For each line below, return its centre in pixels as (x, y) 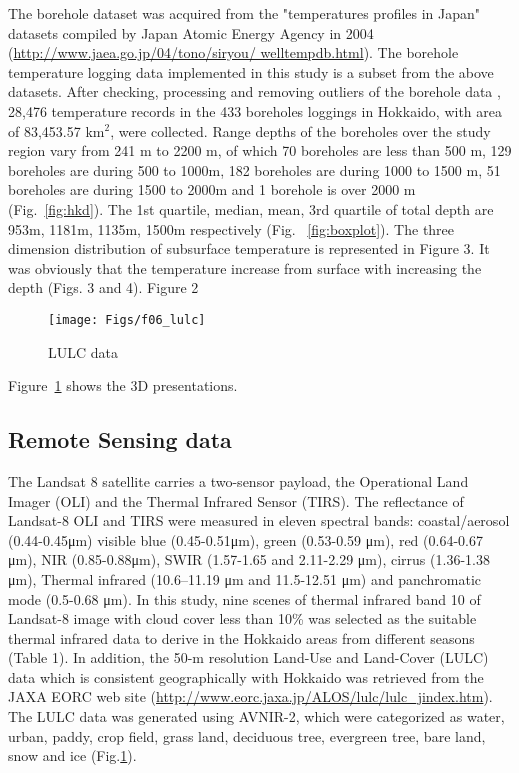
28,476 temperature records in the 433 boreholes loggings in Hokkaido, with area (255, 110)
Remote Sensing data (120, 439)
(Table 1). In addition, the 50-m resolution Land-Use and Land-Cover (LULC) (248, 657)
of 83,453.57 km (56, 130)
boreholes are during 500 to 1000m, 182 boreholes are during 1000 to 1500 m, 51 (254, 169)
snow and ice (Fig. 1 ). (72, 755)
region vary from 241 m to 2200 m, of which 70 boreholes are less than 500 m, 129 (260, 150)
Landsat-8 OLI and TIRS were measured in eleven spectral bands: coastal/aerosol (259, 520)
